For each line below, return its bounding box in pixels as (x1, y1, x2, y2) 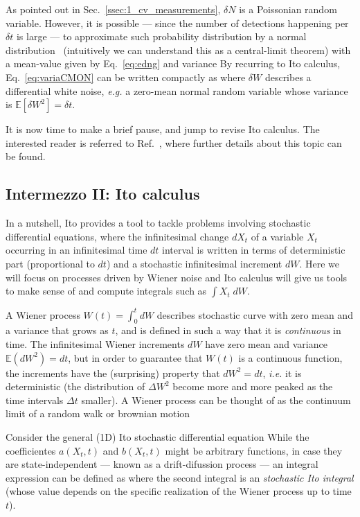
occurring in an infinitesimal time (6, 243, 147, 257)
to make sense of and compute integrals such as (6, 283, 207, 298)
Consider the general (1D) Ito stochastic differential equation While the (6, 429, 309, 444)
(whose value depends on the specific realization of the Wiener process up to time (6, 484, 352, 498)
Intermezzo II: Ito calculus (6, 183, 200, 204)
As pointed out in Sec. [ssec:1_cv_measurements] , (6, 2, 221, 16)
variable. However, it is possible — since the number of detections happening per (6, 15, 349, 30)
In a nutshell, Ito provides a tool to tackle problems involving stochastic (6, 216, 311, 230)
